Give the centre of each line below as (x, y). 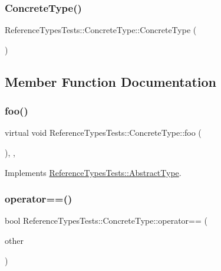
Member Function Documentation (111, 81)
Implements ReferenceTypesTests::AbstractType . (93, 172)
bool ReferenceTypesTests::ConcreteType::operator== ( (106, 221)
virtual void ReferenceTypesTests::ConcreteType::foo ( (103, 133)
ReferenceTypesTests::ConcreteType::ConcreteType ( (101, 30)
